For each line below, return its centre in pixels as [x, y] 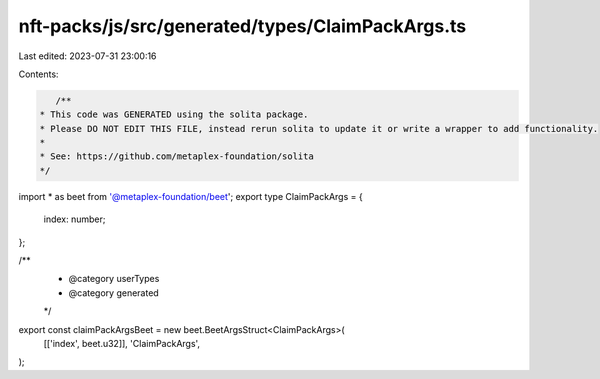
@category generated [113, 292]
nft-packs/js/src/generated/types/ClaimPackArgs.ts [242, 26]
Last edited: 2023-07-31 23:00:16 [87, 56]
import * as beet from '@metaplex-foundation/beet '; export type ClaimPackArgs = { [191, 196]
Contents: [38, 74]
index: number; [74, 219]
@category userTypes [114, 279]
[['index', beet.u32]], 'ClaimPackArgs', [121, 343]
